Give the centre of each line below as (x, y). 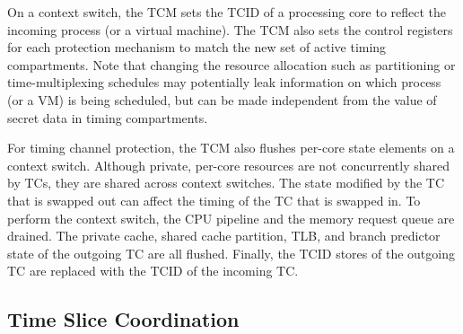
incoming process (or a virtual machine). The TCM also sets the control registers (230, 29)
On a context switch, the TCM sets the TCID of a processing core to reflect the (227, 12)
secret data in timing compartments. (108, 117)
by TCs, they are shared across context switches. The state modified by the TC (226, 183)
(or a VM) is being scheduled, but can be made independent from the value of (222, 99)
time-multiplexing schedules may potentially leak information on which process (224, 82)
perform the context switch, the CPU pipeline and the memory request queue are (231, 218)
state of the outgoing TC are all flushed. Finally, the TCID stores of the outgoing (231, 253)
